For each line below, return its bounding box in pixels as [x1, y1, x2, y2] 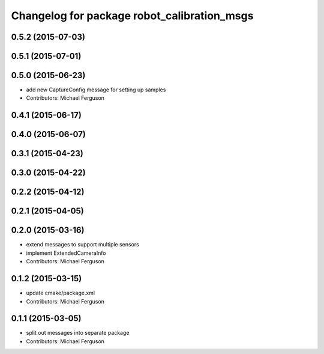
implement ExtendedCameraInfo [26, 249, 106, 257]
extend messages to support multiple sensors [26, 241, 139, 248]
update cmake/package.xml [26, 289, 95, 297]
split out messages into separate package [26, 329, 130, 337]
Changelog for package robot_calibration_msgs [11, 9, 254, 22]
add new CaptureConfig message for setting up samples [26, 86, 166, 93]
